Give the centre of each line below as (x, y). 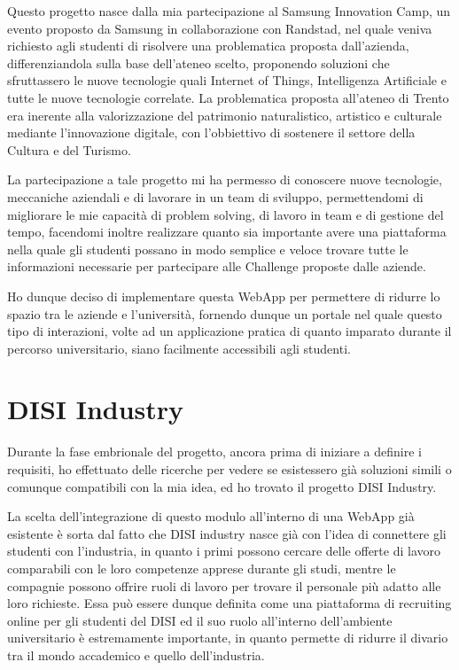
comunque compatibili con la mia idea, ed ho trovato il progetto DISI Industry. (222, 486)
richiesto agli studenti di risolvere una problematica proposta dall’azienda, (208, 46)
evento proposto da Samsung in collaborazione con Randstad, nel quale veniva (220, 28)
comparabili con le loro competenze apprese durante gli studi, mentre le (202, 568)
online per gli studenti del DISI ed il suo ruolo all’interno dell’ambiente (200, 620)
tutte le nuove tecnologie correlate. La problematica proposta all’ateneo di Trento (228, 97)
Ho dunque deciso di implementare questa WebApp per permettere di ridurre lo (224, 296)
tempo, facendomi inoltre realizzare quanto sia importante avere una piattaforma (227, 232)
